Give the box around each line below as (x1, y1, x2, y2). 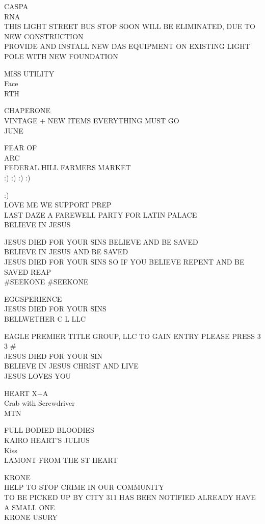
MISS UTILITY (4, 68, 55, 78)
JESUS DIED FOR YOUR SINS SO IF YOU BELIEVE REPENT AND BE (4, 256, 245, 267)
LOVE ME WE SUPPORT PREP (4, 199, 112, 210)
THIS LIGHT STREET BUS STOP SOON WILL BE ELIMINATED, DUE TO (4, 21, 255, 32)
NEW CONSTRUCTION (4, 31, 84, 41)
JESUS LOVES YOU (4, 371, 71, 381)
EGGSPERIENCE (4, 293, 62, 304)
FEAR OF (4, 142, 37, 153)
